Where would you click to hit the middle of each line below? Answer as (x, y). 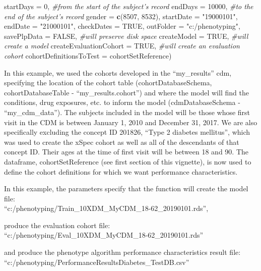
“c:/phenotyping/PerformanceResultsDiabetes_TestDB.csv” (97, 262)
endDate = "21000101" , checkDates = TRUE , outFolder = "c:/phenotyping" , (122, 26)
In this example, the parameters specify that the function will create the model (126, 188)
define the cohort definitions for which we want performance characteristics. (121, 171)
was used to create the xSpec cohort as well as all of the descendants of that (122, 142)
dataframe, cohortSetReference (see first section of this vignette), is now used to (128, 161)
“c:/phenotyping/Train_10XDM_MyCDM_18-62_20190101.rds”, (106, 208)
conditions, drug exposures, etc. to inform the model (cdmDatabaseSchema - (122, 102)
